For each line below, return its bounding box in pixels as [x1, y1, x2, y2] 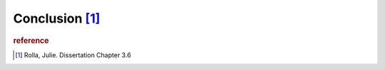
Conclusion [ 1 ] [13, 11, 101, 26]
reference [13, 35, 49, 45]
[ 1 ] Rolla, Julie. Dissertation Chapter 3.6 [15, 50, 131, 59]
